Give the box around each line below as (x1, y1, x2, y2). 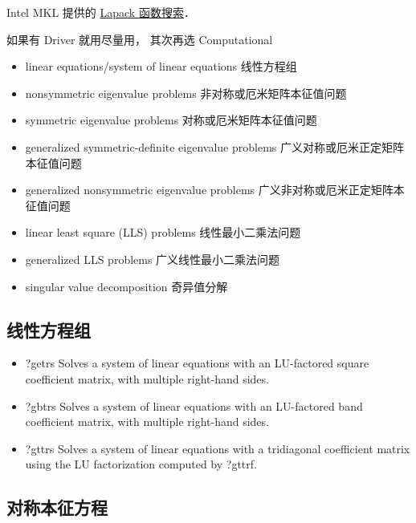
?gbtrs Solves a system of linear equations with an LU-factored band (25, 397, 363, 414)
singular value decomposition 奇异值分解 (25, 278, 228, 294)
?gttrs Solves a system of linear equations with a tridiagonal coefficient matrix (25, 440, 410, 456)
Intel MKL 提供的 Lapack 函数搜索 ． (6, 4, 195, 20)
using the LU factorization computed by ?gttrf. (25, 456, 257, 472)
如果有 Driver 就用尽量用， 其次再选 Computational (6, 30, 273, 47)
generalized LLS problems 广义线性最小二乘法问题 (25, 250, 280, 267)
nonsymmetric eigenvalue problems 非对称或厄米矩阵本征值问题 (25, 84, 347, 101)
